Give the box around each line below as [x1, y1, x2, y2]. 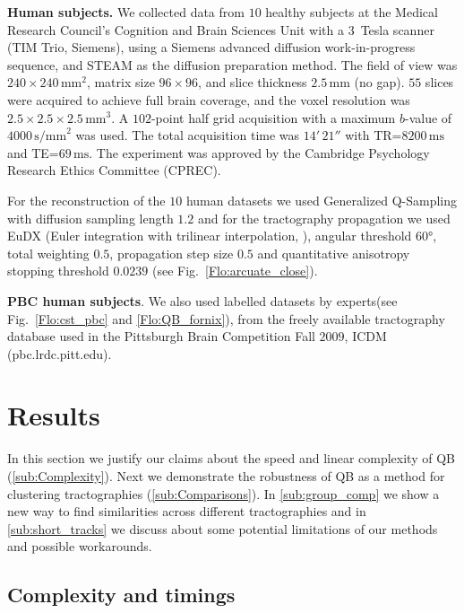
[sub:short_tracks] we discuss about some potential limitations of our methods [7, 519, 438, 538]
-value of [404, 108, 452, 127]
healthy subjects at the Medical [265, 3, 438, 21]
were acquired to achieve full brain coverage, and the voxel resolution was [7, 90, 410, 109]
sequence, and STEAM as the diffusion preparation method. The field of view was [7, 55, 458, 74]
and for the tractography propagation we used [197, 208, 451, 227]
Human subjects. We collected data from [7, 3, 245, 21]
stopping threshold [7, 261, 109, 280]
